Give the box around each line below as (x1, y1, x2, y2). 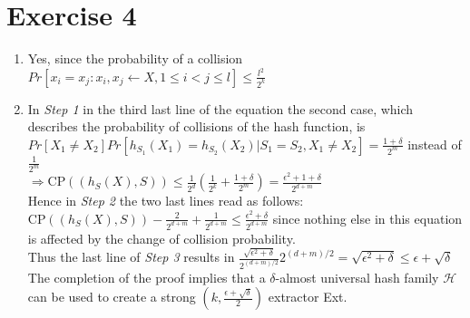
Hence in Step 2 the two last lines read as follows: (27, 191, 304, 210)
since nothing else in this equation (272, 208, 463, 227)
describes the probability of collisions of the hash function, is (27, 117, 366, 136)
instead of (407, 134, 462, 153)
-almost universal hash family (275, 267, 439, 286)
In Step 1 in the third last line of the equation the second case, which (27, 99, 414, 118)
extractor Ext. (268, 287, 348, 306)
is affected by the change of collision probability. (27, 228, 296, 247)
